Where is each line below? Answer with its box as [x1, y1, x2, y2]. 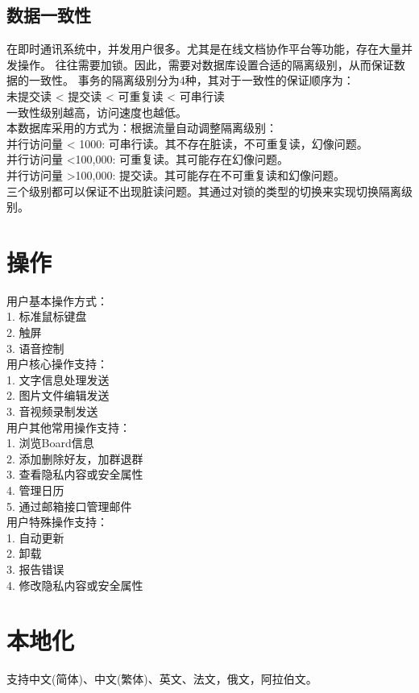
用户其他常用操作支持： [6, 418, 131, 435]
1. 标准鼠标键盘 [6, 308, 87, 325]
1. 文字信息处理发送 [6, 371, 110, 388]
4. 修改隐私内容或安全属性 [6, 576, 143, 593]
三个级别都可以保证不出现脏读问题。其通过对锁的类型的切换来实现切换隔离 [6, 182, 401, 199]
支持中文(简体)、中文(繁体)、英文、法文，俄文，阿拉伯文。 [6, 670, 317, 687]
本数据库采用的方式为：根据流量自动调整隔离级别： [6, 119, 277, 136]
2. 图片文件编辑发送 [6, 387, 110, 404]
